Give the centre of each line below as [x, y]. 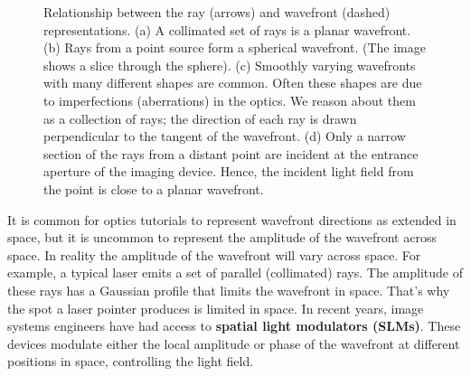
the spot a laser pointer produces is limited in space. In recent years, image [216, 308]
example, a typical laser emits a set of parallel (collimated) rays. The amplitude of [235, 273]
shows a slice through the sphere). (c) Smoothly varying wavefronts [230, 65]
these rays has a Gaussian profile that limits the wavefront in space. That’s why [229, 290]
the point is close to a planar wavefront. [154, 188]
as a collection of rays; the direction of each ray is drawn [200, 118]
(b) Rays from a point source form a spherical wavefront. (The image [235, 47]
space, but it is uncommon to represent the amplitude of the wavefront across [222, 237]
